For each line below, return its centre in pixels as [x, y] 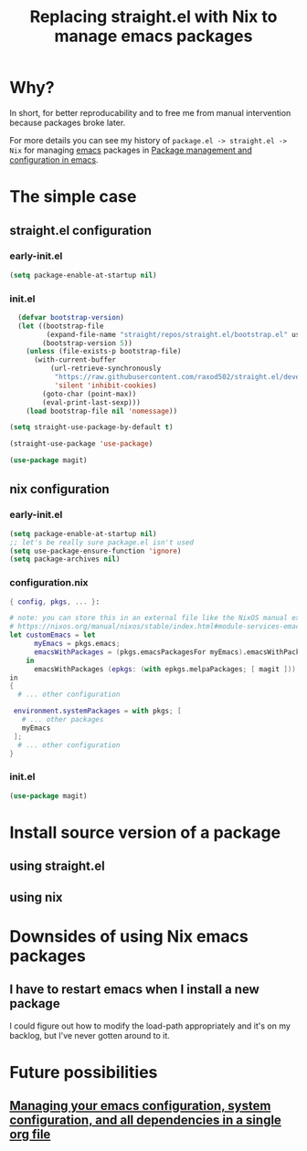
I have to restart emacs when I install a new [135, 990]
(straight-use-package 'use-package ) [81, 444]
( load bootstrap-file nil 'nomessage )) [102, 411]
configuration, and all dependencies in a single [145, 1120]
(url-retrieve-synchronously [106, 369]
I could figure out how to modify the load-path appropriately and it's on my [150, 1026]
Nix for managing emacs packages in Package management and [131, 150]
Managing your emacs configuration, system [140, 1106]
